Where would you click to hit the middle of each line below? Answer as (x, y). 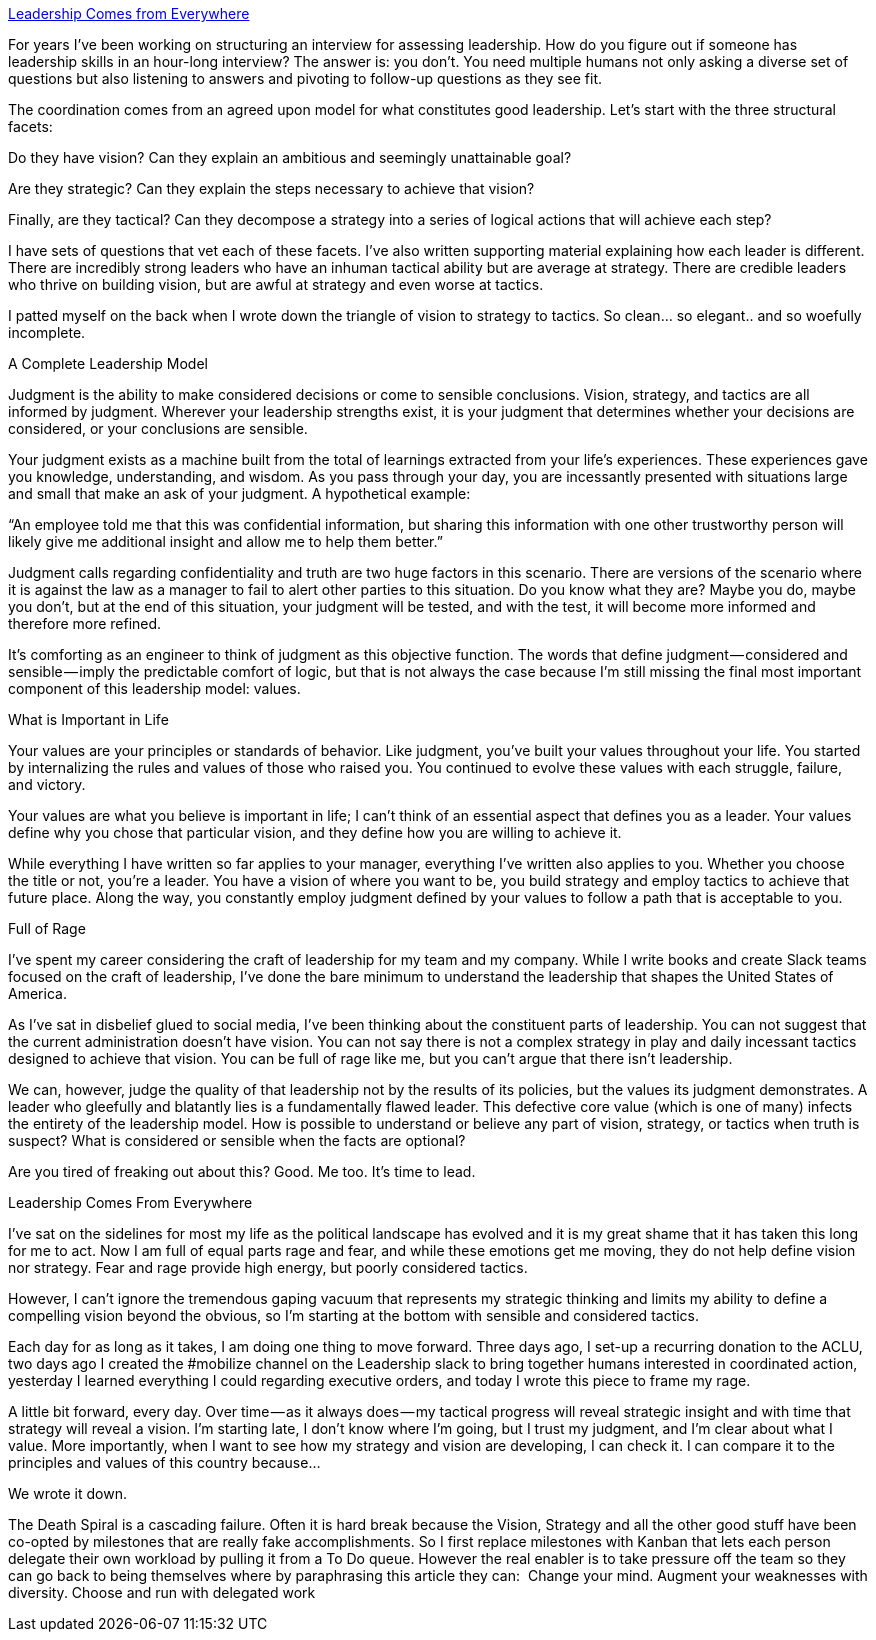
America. (37, 993)
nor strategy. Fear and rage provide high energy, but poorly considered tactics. (268, 1267)
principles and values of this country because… (164, 1462)
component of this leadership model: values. (154, 688)
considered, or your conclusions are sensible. (158, 428)
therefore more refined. (85, 623)
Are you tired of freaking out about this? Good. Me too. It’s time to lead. (242, 1171)
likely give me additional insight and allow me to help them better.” (225, 541)
